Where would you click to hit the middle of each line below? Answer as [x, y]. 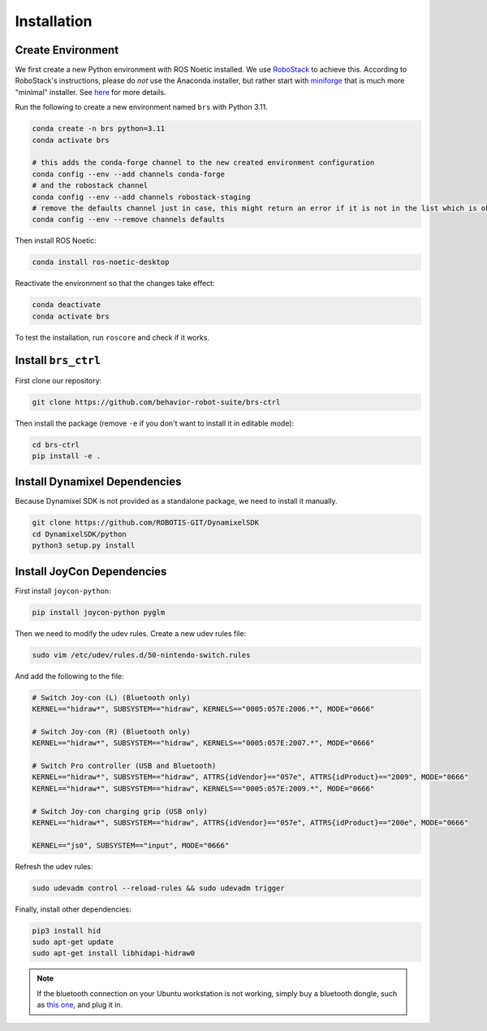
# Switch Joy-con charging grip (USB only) [120, 811]
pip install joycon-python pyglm [99, 612]
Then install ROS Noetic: [56, 240]
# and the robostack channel [90, 186]
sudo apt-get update [73, 942]
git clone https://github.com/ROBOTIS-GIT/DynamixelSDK [146, 523]
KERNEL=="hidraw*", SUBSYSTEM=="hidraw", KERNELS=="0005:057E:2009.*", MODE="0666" [203, 788]
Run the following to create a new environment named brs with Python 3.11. [141, 107]
